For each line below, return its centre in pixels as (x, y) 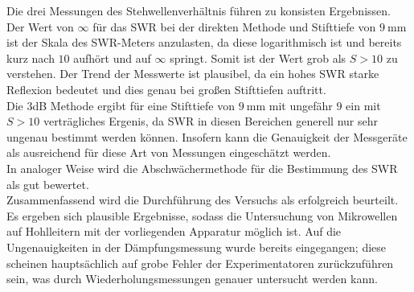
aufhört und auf (112, 58)
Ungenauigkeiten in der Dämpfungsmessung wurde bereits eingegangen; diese (197, 247)
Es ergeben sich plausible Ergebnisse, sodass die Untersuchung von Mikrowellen (202, 215)
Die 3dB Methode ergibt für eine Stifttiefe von (121, 105)
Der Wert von (40, 26)
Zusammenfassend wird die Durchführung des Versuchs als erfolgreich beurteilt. (203, 200)
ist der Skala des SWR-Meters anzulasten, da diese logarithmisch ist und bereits (204, 42)
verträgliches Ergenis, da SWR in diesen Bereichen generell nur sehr (211, 121)
